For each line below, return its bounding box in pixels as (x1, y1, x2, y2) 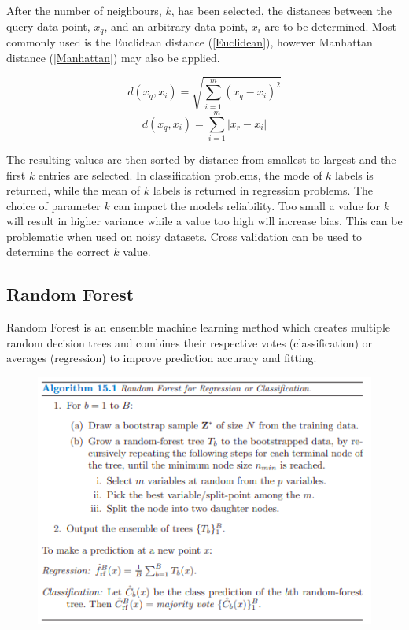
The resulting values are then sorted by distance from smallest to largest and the (6, 150, 396, 167)
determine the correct (6, 243, 110, 260)
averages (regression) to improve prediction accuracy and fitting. (6, 350, 317, 366)
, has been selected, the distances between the (171, 2, 392, 18)
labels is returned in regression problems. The (153, 182, 374, 198)
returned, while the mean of (6, 182, 141, 198)
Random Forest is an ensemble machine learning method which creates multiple (6, 319, 391, 335)
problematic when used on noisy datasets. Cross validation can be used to (6, 228, 363, 244)
